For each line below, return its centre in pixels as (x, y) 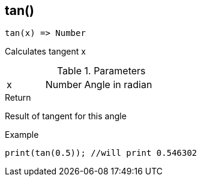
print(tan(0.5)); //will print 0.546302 (101, 153)
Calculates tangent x (45, 52)
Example (22, 135)
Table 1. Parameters (101, 71)
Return (18, 98)
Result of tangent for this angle (66, 116)
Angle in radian (118, 85)
